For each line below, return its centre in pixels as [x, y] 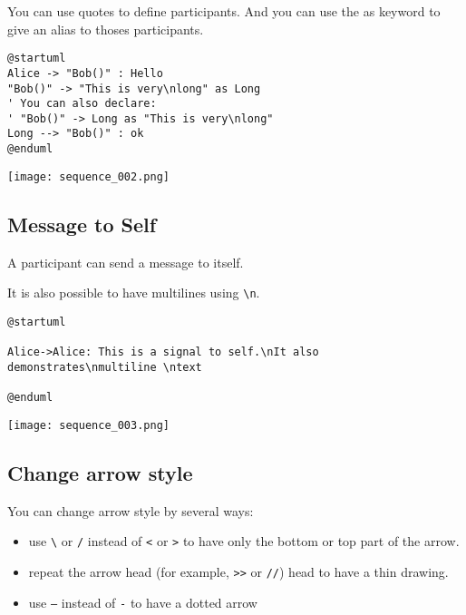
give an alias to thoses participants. [106, 29]
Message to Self [82, 224]
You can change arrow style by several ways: [131, 510]
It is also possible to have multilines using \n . [134, 293]
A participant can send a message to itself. [126, 262]
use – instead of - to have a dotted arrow [143, 602]
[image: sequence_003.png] [88, 425]
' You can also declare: [82, 104]
